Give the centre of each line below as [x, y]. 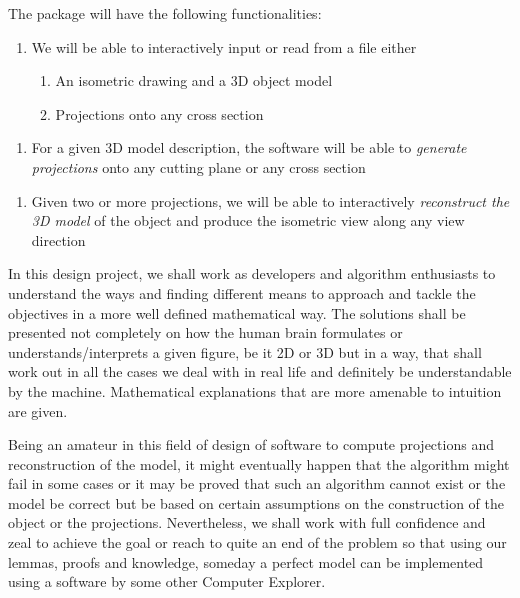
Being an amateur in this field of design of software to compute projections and [251, 444]
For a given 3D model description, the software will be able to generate [249, 147]
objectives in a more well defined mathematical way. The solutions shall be [237, 312]
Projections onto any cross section [159, 113]
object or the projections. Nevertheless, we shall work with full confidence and [247, 522]
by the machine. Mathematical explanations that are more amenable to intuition [255, 390]
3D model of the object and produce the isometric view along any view [248, 220]
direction [58, 239]
